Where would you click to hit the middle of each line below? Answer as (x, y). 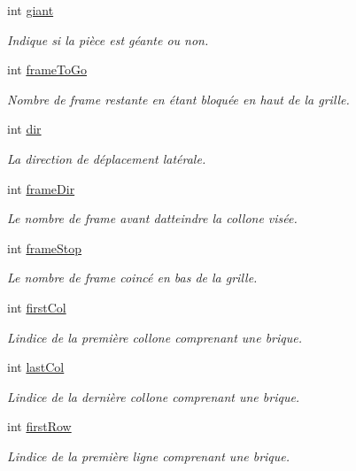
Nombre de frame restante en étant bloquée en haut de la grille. (178, 99)
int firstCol (37, 307)
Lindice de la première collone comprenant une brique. (155, 337)
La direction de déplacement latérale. (107, 158)
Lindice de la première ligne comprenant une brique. (149, 456)
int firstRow (39, 426)
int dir (24, 129)
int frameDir (41, 188)
